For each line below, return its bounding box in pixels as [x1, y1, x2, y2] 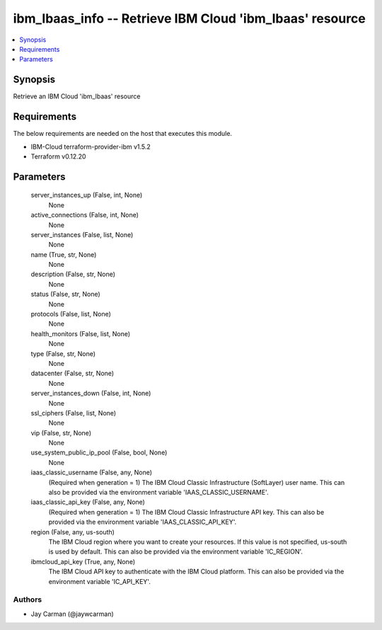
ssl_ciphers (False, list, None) [30, 408, 117, 417]
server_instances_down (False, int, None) [30, 389, 151, 398]
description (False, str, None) [30, 270, 116, 279]
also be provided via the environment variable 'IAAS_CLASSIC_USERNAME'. [48, 488, 269, 497]
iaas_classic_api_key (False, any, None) [30, 498, 145, 506]
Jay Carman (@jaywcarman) [30, 609, 115, 618]
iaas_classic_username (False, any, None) [30, 468, 152, 477]
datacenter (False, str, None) [30, 369, 115, 378]
